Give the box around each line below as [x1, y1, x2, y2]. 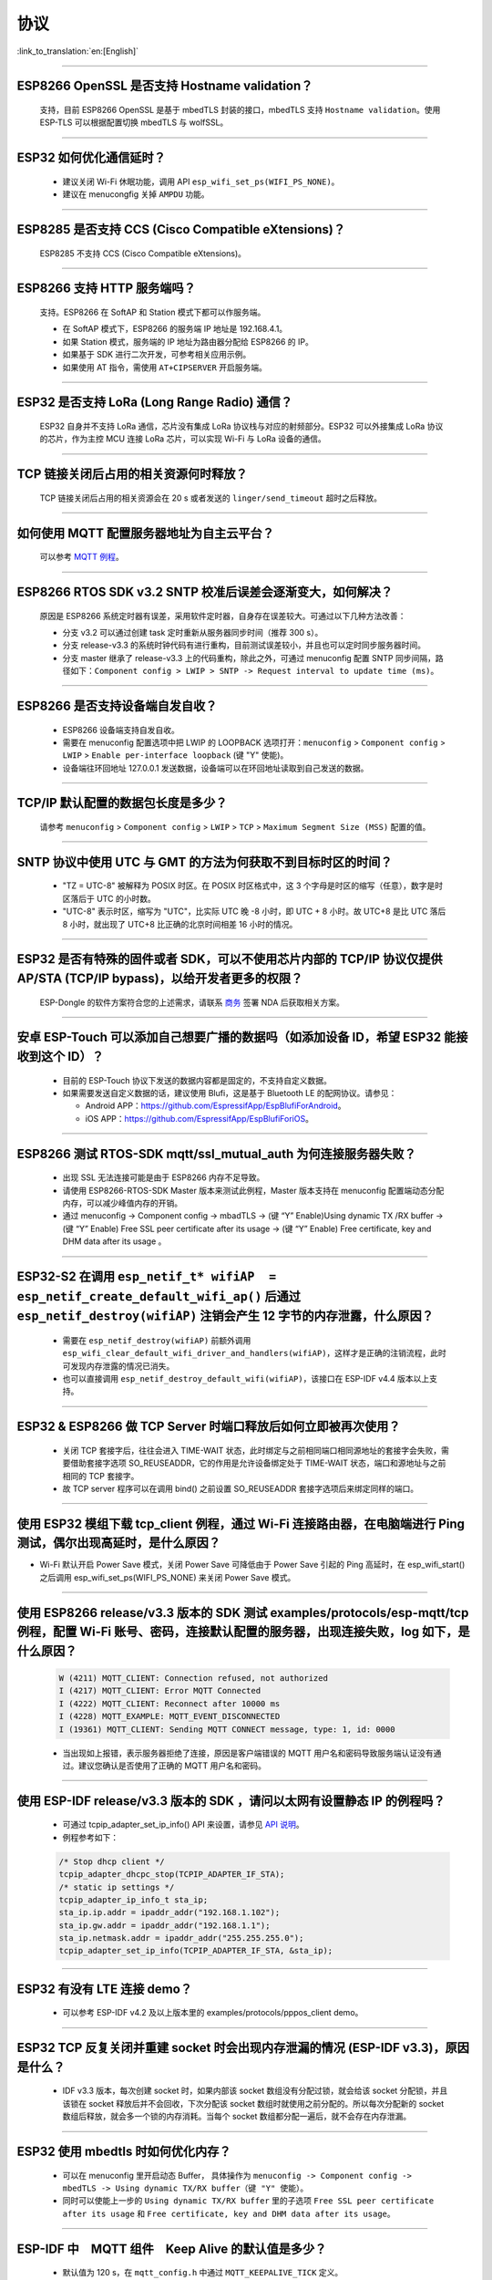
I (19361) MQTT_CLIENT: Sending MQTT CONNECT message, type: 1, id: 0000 [58, 1724, 395, 1735]
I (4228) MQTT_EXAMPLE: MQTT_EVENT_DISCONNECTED [58, 1711, 281, 1722]
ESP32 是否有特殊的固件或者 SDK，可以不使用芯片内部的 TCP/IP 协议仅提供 [16, 951, 443, 967]
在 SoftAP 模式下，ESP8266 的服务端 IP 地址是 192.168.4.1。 [62, 324, 288, 335]
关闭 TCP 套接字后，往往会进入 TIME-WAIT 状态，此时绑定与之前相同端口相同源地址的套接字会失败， [62, 1445, 442, 1456]
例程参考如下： [62, 1831, 118, 1842]
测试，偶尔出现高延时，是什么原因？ [16, 1535, 220, 1550]
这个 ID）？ [40, 1049, 105, 1064]
